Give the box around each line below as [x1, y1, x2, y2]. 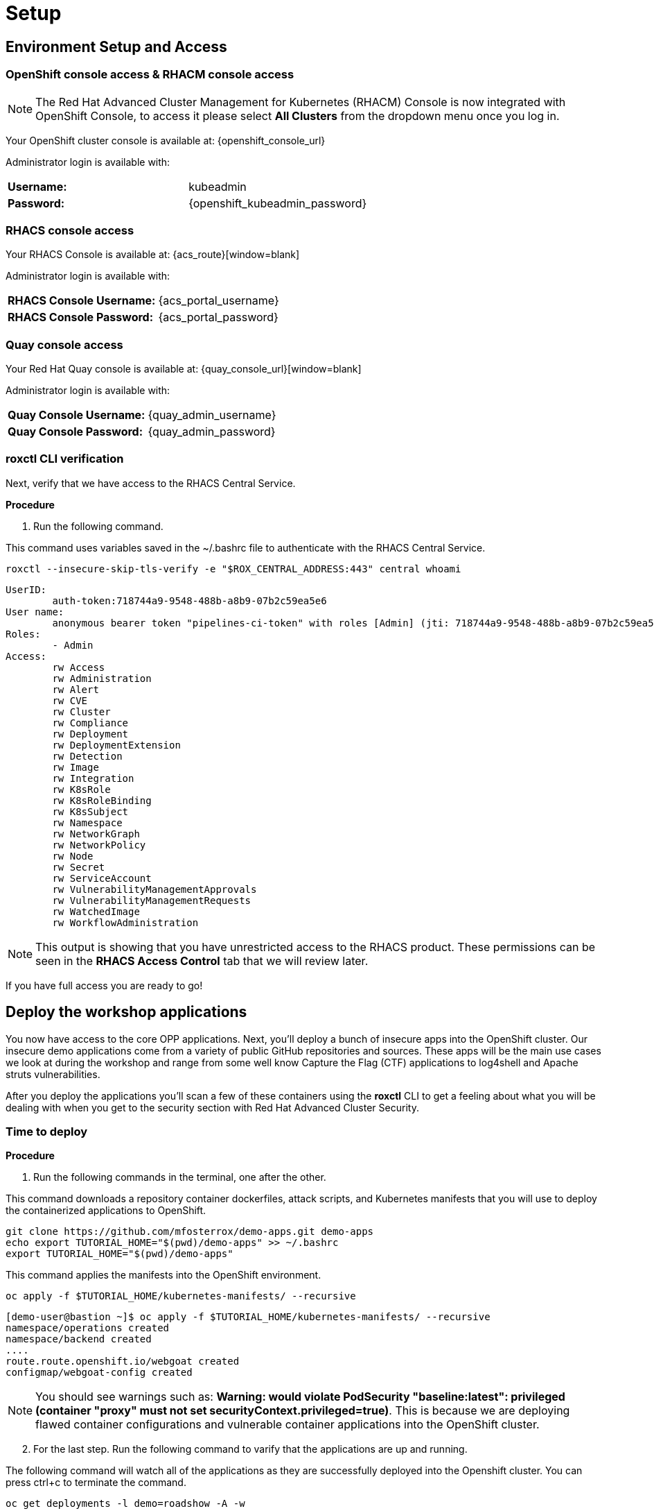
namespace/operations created [6, 1322, 170, 1334]
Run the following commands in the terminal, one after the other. [33, 1171, 326, 1184]
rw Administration [52, 672, 152, 684]
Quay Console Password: [8, 425, 143, 439]
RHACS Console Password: [8, 310, 153, 325]
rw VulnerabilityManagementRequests [52, 894, 251, 906]
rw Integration [52, 772, 134, 784]
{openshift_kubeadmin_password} [188, 196, 367, 210]
